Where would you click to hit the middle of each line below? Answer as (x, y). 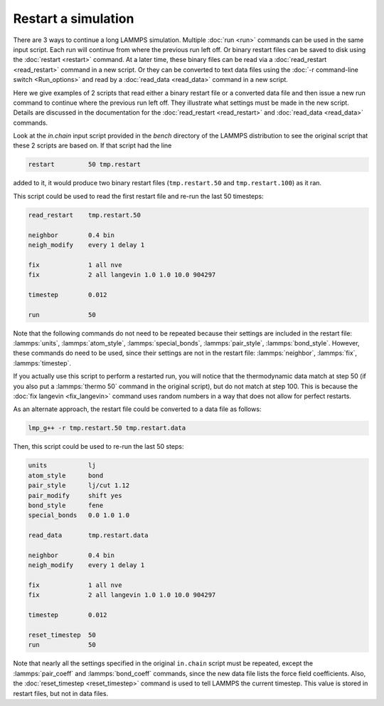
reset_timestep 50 (62, 635)
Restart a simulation (74, 19)
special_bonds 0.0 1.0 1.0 (79, 515)
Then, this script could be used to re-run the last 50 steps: (98, 447)
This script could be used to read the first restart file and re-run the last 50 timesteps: (138, 196)
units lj (62, 466)
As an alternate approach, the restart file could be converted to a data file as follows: (137, 409)
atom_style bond (66, 475)
